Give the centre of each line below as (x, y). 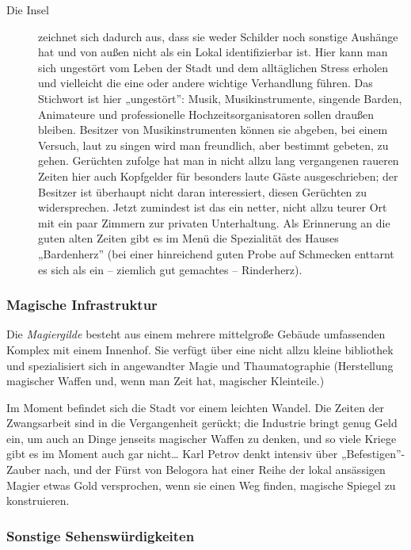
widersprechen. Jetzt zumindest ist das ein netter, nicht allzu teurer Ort (213, 207)
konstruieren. (38, 500)
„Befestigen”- (373, 454)
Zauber (24, 470)
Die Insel (28, 10)
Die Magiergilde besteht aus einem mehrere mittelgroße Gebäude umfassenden (196, 334)
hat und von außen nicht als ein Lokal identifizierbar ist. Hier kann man (213, 52)
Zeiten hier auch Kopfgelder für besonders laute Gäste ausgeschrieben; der (218, 176)
